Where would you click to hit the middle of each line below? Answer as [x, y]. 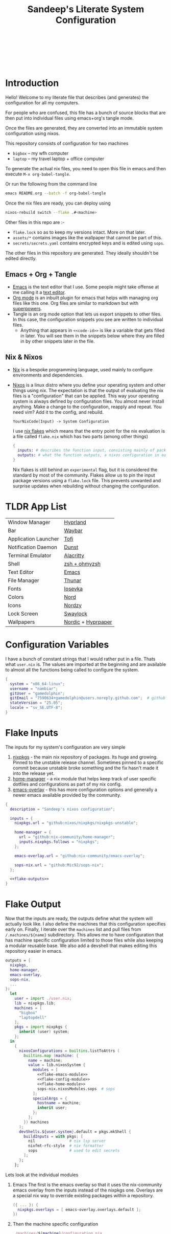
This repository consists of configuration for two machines [67, 143]
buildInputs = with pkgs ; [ [53, 1136]
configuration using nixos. [33, 133]
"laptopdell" [33, 1017]
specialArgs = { [50, 1098]
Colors [16, 597]
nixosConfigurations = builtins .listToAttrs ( [69, 1051]
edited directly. [21, 258]
